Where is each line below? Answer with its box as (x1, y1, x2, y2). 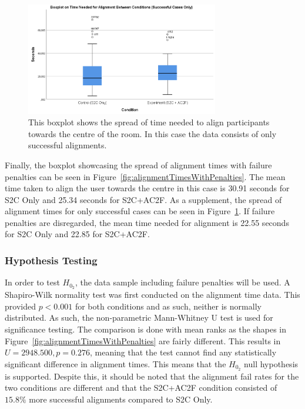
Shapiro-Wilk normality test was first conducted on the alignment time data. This (5, 288, 300, 301)
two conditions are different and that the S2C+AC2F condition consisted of (5, 381, 277, 394)
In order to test (5, 276, 60, 288)
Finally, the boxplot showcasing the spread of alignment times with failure (5, 158, 272, 171)
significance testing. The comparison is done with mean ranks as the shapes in (5, 322, 286, 335)
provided (5, 300, 36, 312)
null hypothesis (244, 357, 299, 370)
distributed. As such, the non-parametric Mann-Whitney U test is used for (5, 311, 273, 324)
